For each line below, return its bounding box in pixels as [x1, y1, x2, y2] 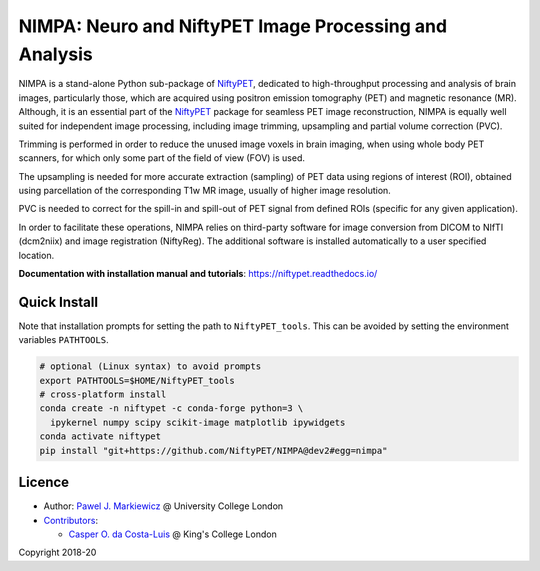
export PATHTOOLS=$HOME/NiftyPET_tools [39, 375, 235, 386]
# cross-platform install [39, 389, 167, 400]
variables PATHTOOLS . [18, 334, 109, 346]
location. [18, 249, 55, 261]
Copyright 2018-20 [18, 546, 97, 559]
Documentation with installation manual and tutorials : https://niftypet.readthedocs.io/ [18, 268, 378, 280]
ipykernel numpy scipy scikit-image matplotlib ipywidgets [50, 416, 346, 428]
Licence [18, 474, 70, 491]
